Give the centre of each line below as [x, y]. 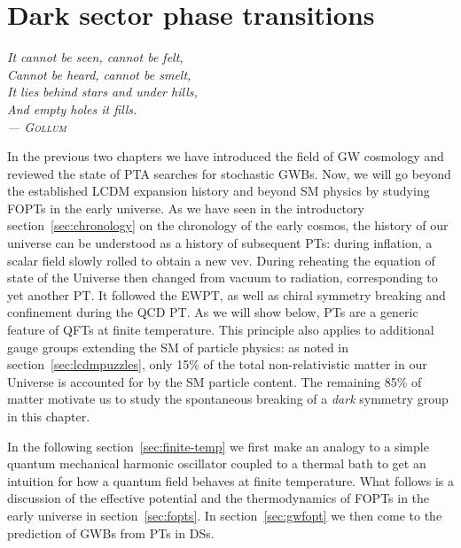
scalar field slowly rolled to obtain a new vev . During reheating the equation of [221, 260]
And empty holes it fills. [72, 108]
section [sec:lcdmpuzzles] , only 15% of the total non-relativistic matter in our [217, 364]
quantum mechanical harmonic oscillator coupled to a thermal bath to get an [217, 463]
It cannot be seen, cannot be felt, [95, 57]
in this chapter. [49, 416]
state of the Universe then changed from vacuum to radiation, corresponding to [223, 278]
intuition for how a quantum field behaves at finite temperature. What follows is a [230, 480]
